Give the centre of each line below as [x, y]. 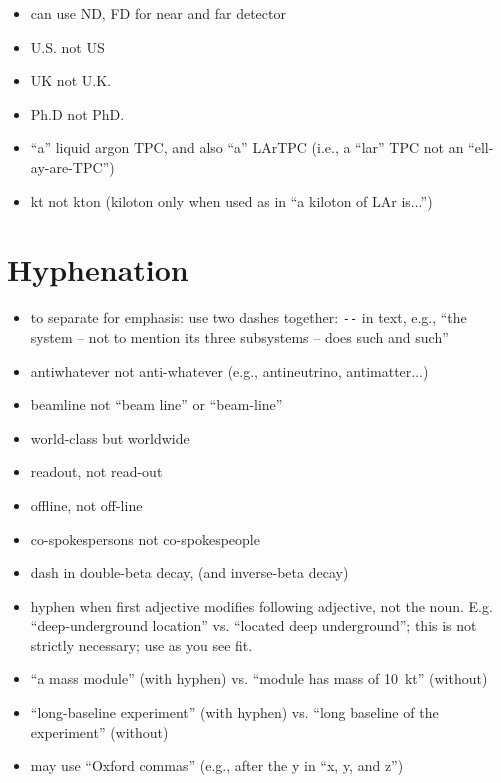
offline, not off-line [86, 504]
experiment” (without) [99, 731]
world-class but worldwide [110, 437]
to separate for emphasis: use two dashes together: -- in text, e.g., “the [248, 317]
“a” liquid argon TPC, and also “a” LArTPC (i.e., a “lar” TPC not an [247, 147]
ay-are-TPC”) [72, 166]
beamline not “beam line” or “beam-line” [156, 404]
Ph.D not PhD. [77, 113]
